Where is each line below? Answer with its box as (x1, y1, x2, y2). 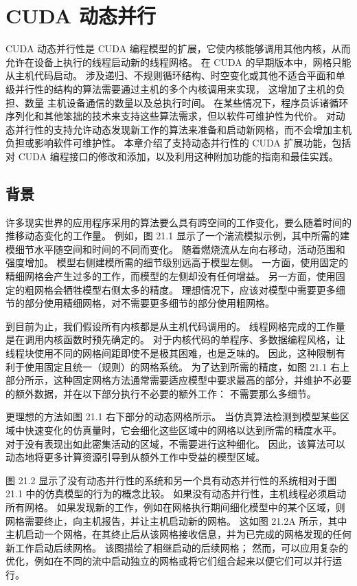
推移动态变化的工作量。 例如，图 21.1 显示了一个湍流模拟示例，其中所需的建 (5, 228, 349, 243)
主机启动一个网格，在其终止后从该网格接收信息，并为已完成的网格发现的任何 (5, 527, 352, 541)
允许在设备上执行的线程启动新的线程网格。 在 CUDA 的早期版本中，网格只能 (5, 54, 352, 69)
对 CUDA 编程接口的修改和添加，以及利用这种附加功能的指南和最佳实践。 (5, 149, 338, 163)
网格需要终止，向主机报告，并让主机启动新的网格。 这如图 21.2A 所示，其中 (5, 513, 347, 528)
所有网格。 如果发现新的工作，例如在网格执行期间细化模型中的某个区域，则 (5, 499, 345, 514)
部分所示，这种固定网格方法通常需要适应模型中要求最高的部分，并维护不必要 (5, 373, 352, 387)
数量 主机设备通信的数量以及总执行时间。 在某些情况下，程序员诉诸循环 (24, 95, 349, 109)
